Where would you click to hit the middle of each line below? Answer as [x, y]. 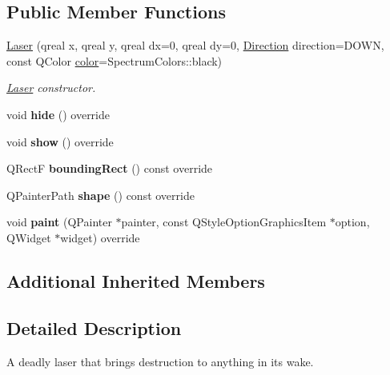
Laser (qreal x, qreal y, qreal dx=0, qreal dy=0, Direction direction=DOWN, [195, 45]
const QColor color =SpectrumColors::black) [115, 60]
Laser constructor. [51, 88]
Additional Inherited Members [136, 280]
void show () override [60, 141]
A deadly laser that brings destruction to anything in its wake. [160, 361]
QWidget [29, 237]
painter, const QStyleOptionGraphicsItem [224, 222]
